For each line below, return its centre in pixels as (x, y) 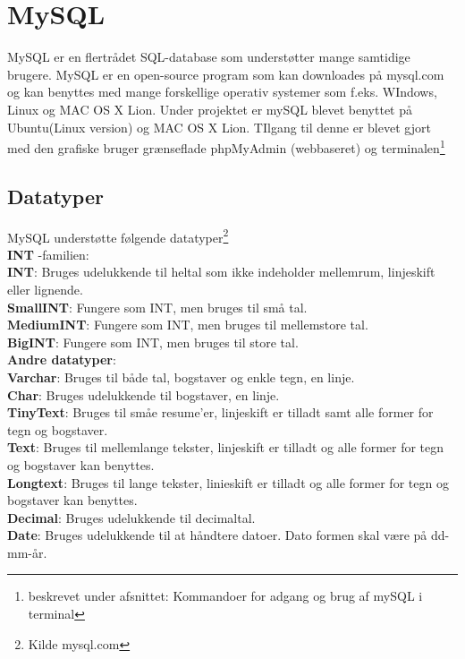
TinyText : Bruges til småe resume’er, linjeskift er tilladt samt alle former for (220, 412)
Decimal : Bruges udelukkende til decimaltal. (131, 517)
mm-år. (27, 552)
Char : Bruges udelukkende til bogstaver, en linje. (144, 394)
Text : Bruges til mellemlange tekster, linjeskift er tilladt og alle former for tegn (226, 447)
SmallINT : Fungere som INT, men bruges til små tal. (157, 307)
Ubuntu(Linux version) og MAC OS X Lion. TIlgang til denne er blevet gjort (219, 127)
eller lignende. (45, 289)
